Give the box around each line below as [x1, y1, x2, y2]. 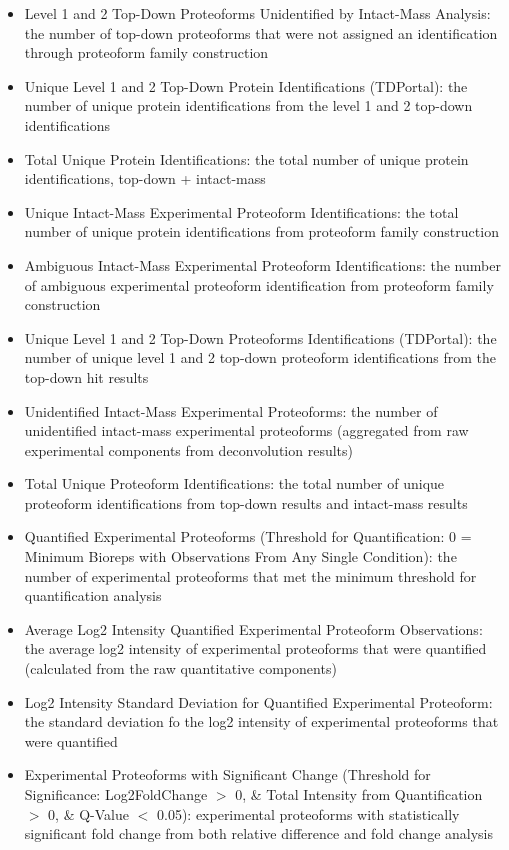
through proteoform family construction [24, 42, 269, 63]
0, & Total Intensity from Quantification [235, 784, 483, 804]
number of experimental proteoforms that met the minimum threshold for [24, 565, 477, 586]
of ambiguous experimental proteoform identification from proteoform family [24, 274, 494, 295]
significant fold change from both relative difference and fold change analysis [24, 823, 493, 844]
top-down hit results [24, 366, 149, 387]
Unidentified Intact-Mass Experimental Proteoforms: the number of [24, 400, 438, 421]
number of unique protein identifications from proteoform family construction [24, 221, 499, 242]
